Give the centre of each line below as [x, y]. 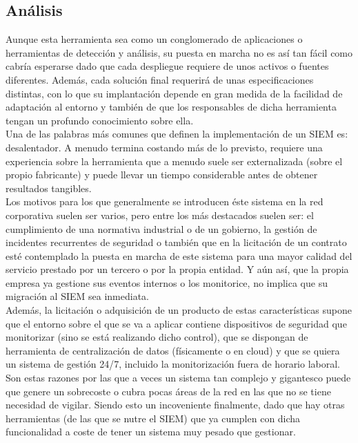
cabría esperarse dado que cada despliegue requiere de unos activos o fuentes [167, 66]
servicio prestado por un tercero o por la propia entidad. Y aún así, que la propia [177, 269]
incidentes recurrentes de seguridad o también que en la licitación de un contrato [176, 242]
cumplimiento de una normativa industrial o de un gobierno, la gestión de [161, 228]
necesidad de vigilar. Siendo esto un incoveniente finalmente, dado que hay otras [175, 405]
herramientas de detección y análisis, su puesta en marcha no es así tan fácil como [179, 52]
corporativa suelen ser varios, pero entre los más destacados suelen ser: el [160, 215]
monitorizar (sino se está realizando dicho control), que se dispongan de [157, 337]
